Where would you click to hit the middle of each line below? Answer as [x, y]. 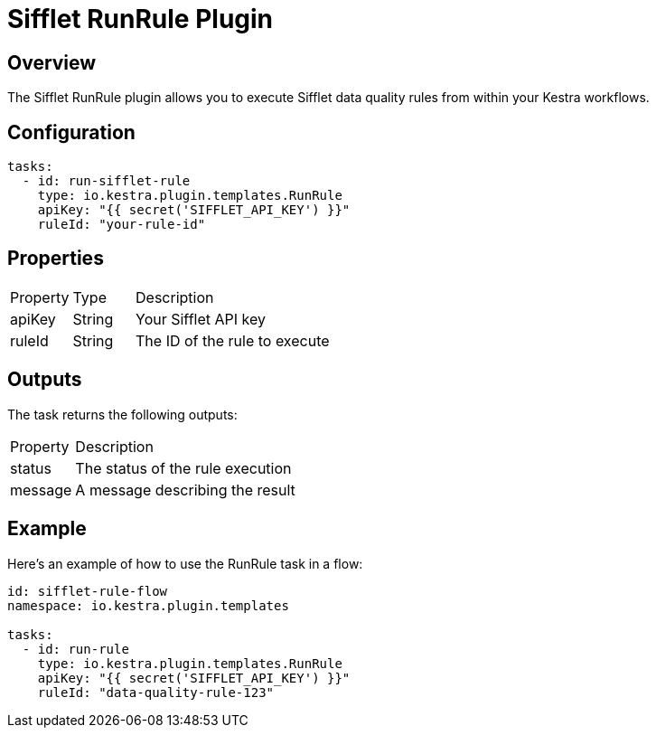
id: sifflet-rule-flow [88, 591]
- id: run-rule [75, 649]
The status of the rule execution [183, 468]
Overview [52, 62]
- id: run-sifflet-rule [106, 181]
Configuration [71, 132]
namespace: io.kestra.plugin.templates [148, 605]
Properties [56, 259]
